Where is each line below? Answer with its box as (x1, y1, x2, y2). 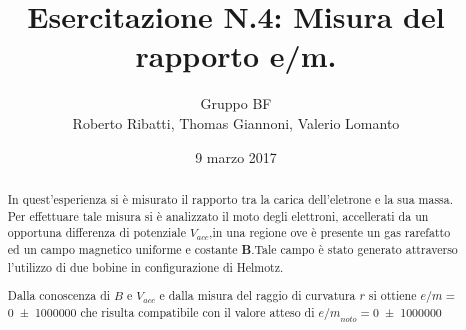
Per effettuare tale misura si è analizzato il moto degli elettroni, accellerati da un (7, 207, 429, 224)
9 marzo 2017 (195, 146, 277, 167)
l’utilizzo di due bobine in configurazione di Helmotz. (7, 258, 284, 275)
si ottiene (368, 287, 417, 304)
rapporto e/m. (135, 35, 337, 76)
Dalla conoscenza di (7, 287, 111, 304)
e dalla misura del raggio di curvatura (159, 287, 356, 304)
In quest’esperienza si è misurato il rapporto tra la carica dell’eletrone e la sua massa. (7, 190, 454, 207)
